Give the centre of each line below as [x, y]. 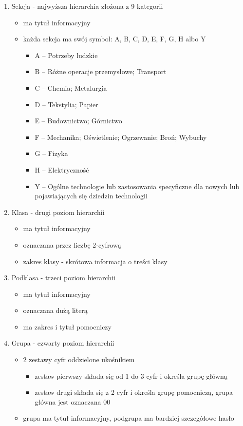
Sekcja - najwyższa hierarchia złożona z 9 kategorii [87, 6]
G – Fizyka [51, 153]
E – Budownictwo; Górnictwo [78, 121]
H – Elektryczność [62, 169]
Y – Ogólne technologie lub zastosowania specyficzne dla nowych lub [137, 186]
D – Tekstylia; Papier [66, 104]
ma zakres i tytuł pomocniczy [67, 326]
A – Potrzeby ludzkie [66, 55]
